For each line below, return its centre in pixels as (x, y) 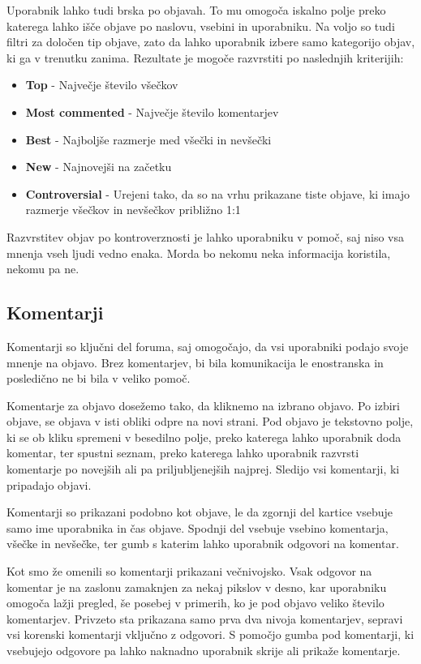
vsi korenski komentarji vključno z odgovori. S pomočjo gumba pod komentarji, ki (210, 634)
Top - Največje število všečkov (102, 85)
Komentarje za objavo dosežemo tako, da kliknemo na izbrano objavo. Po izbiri (203, 405)
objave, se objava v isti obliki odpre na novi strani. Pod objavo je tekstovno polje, (210, 421)
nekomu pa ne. (43, 269)
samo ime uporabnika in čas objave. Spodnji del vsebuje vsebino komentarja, (198, 527)
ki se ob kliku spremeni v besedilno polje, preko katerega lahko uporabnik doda (204, 437)
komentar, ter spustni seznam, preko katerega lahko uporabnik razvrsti (183, 453)
